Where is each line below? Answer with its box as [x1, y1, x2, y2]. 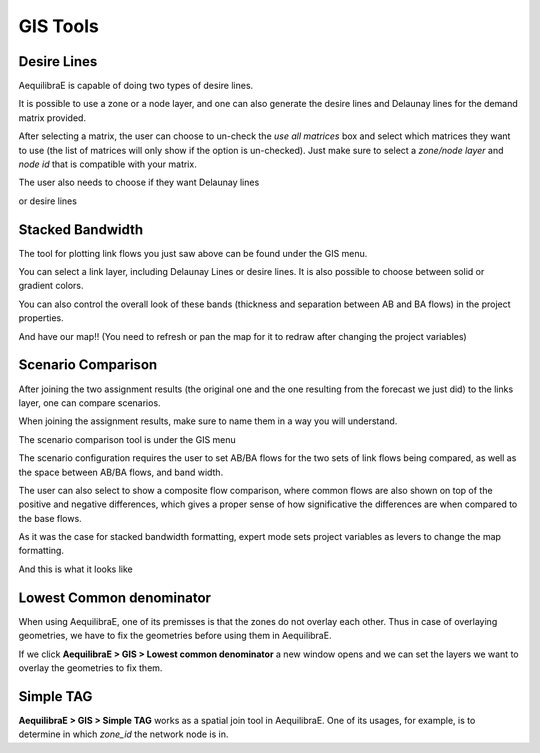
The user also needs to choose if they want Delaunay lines [18, 176, 260, 189]
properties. [18, 312, 64, 324]
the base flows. [18, 512, 82, 524]
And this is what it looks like [18, 563, 134, 575]
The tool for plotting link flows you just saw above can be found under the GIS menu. [18, 247, 368, 259]
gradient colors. [18, 280, 84, 292]
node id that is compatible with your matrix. [18, 158, 197, 170]
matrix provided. [18, 111, 87, 124]
